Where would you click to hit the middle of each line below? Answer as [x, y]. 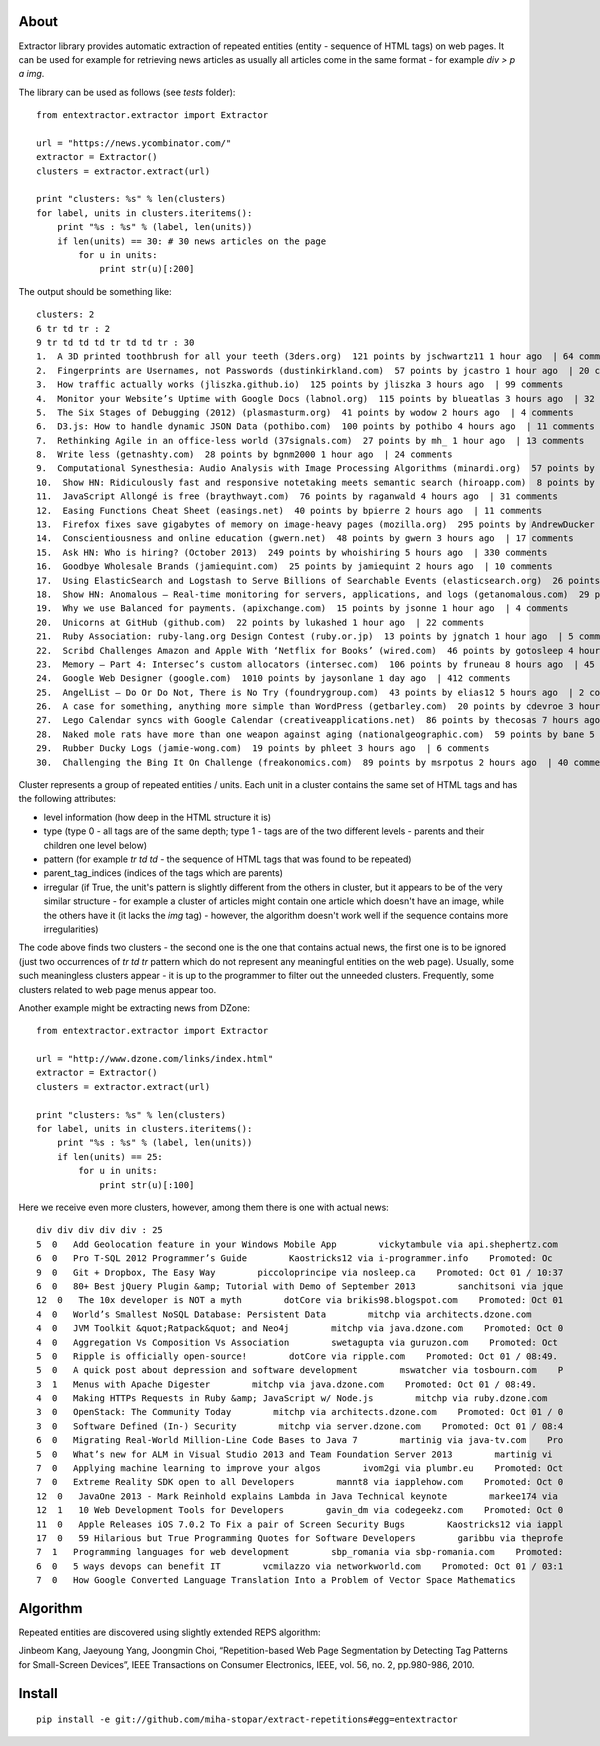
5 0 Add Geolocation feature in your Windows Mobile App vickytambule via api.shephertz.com [297, 1244]
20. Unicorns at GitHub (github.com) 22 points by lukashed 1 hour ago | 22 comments [260, 622]
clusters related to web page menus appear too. [117, 989]
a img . [31, 74]
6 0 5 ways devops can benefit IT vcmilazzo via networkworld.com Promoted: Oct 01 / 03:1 [300, 1566]
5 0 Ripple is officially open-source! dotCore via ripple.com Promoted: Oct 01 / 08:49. [297, 1356]
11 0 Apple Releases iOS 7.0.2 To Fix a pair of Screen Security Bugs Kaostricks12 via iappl [300, 1524]
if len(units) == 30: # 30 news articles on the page [191, 241]
